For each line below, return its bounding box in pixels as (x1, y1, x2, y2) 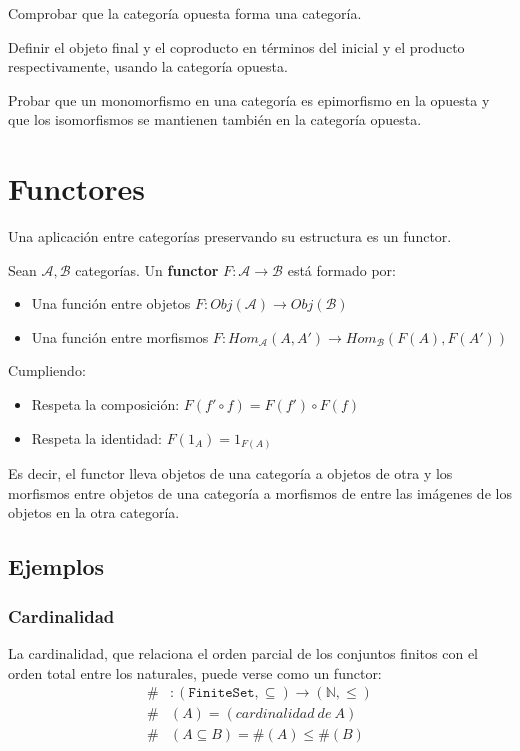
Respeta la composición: (31, 394, 180, 415)
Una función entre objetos (31, 293, 191, 314)
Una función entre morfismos (31, 326, 209, 347)
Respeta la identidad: (31, 427, 162, 448)
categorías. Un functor (75, 259, 219, 280)
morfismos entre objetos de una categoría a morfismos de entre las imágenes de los (8, 482, 512, 503)
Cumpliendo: (8, 360, 86, 381)
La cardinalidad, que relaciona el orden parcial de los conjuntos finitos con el (8, 642, 478, 663)
